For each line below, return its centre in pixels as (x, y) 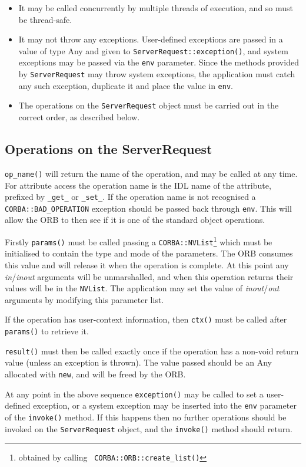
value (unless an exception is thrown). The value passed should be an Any (138, 362)
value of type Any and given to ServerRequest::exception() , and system (153, 50)
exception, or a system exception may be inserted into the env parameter (165, 405)
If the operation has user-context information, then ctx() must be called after (146, 319)
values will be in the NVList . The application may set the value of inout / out (142, 288)
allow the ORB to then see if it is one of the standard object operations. (135, 220)
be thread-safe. (45, 19)
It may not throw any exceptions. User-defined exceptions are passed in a (151, 39)
